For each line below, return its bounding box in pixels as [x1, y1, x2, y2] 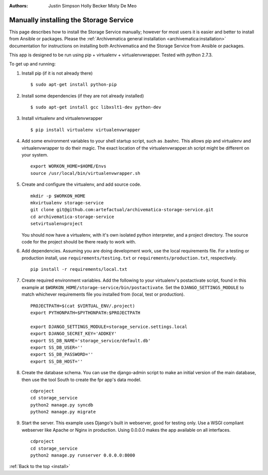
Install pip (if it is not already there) [21, 70, 93, 76]
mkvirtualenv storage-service [30, 200, 104, 206]
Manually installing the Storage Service [9, 15, 134, 24]
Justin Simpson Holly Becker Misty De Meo [48, 3, 137, 8]
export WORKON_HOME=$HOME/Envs [30, 163, 107, 169]
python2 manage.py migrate [30, 409, 96, 415]
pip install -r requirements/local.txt [30, 266, 128, 272]
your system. [21, 152, 49, 158]
